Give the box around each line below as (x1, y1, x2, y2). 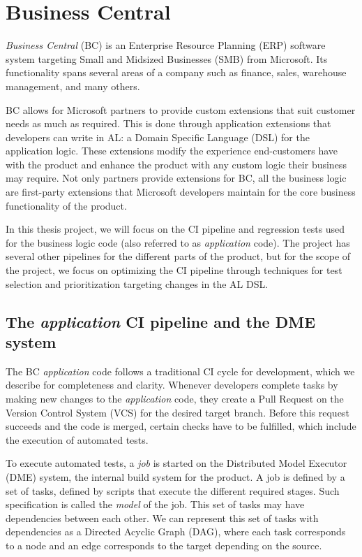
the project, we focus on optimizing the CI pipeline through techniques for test (6, 263, 342, 277)
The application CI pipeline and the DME (6, 310, 316, 332)
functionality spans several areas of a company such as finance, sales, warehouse (6, 65, 347, 80)
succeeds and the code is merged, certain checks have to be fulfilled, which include (6, 419, 356, 433)
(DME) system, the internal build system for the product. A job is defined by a (6, 469, 345, 484)
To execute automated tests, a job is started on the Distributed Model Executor (6, 456, 347, 470)
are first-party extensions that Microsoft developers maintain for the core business (6, 185, 356, 199)
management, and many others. (6, 78, 140, 93)
